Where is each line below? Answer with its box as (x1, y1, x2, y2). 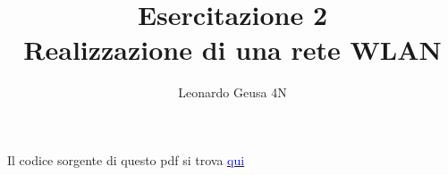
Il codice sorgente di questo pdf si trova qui (7, 150, 245, 169)
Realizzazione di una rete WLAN (23, 31, 442, 68)
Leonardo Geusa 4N (178, 83, 287, 102)
